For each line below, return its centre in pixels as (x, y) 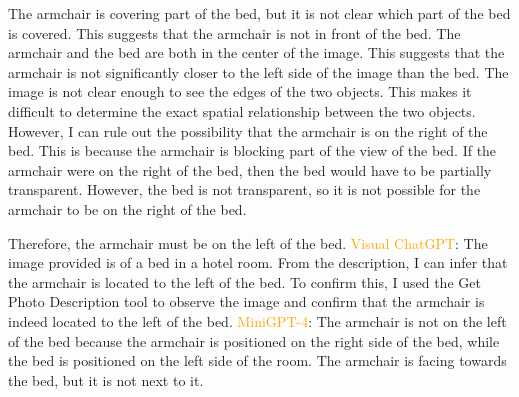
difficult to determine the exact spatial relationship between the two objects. (242, 110)
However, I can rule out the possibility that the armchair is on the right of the (248, 130)
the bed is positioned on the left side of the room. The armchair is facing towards (257, 360)
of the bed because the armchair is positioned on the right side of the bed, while (254, 340)
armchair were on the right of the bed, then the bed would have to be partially (250, 169)
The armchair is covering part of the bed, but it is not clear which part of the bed (259, 13)
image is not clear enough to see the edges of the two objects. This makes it (240, 91)
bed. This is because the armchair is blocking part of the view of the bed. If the (252, 150)
